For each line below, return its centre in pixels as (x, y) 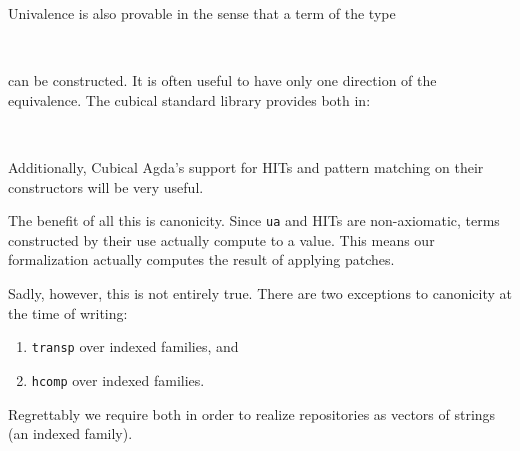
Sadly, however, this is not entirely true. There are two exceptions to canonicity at (260, 293)
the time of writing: (68, 312)
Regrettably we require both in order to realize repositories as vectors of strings (252, 413)
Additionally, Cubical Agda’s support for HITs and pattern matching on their (246, 166)
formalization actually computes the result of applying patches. (201, 259)
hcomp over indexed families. (118, 379)
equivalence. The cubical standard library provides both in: (189, 99)
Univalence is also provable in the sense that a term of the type (202, 13)
